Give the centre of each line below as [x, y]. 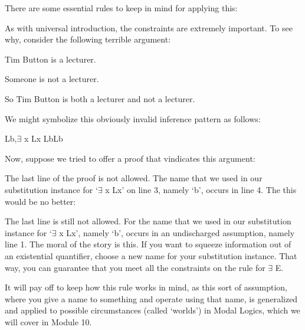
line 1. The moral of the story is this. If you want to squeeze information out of [148, 244]
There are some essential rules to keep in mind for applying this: [121, 8]
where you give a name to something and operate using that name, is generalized [151, 298]
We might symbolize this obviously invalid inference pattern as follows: [133, 118]
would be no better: [40, 201]
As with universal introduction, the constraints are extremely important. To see [149, 27]
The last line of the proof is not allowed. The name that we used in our [134, 178]
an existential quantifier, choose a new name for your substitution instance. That [151, 255]
